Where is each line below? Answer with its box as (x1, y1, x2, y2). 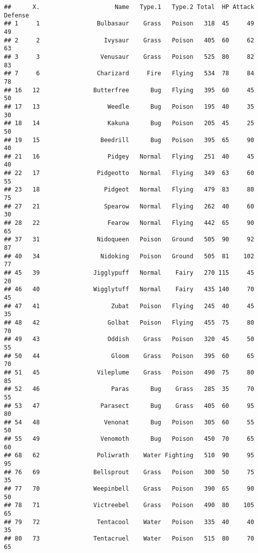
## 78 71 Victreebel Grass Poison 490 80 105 (4, 502, 255, 509)
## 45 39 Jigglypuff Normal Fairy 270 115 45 (4, 269, 255, 276)
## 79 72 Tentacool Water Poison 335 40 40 (4, 518, 255, 526)
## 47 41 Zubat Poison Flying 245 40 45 (4, 302, 255, 310)
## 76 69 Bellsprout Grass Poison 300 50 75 (4, 468, 255, 476)
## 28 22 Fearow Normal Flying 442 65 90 (4, 219, 255, 227)
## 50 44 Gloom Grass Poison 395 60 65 (4, 352, 255, 360)
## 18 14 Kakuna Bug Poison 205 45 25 (4, 120, 255, 127)
